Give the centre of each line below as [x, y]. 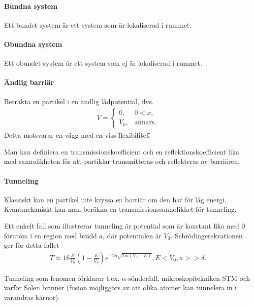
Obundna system [33, 44]
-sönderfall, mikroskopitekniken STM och [188, 278]
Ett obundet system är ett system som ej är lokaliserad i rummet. [103, 63]
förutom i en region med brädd [50, 235]
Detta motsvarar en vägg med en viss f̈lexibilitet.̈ [78, 135]
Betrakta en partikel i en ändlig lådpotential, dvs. [79, 101]
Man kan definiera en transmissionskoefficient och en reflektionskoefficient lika [122, 151]
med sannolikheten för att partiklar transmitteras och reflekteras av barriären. [122, 161]
